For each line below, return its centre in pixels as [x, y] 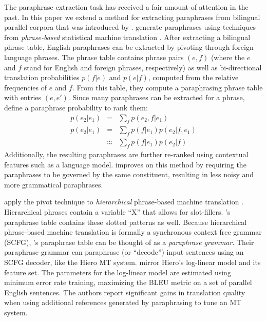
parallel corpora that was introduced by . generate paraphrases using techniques [130, 27]
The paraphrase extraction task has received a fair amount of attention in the [126, 7]
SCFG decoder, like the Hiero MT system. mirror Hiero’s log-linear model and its [132, 262]
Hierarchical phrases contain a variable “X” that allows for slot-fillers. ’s [117, 211]
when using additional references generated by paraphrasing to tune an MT [123, 302]
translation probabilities [42, 77]
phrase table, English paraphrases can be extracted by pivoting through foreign [129, 47]
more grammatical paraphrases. [54, 184]
